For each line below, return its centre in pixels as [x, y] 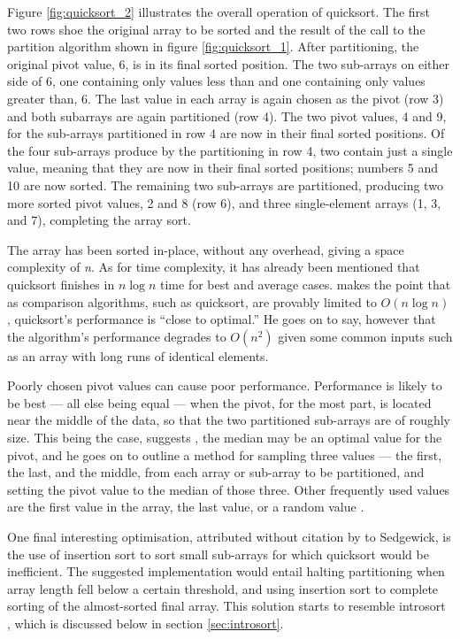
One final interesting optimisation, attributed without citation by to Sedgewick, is [229, 537]
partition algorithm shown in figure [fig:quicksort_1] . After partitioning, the [213, 46]
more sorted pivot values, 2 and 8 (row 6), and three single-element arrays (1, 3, [224, 202]
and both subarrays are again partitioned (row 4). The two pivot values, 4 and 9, [227, 115]
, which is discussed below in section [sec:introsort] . [146, 623]
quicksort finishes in [61, 284]
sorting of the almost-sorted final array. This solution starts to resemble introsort [226, 606]
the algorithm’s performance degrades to [117, 336]
